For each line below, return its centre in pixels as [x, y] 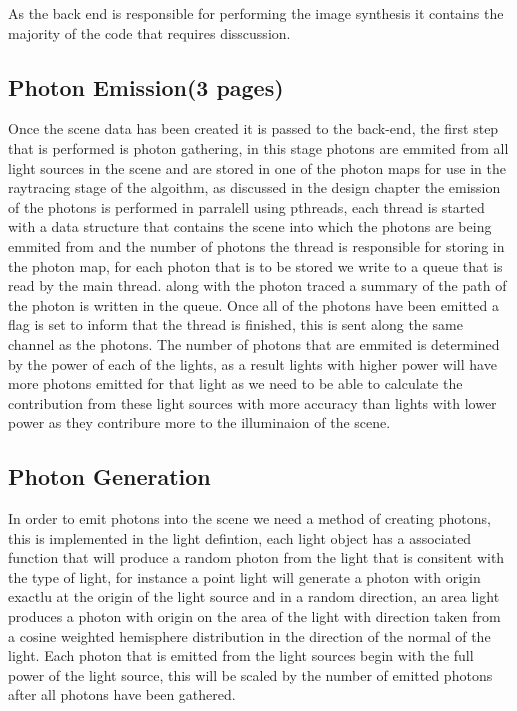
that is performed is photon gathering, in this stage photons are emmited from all [258, 147]
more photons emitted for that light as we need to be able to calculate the [235, 383]
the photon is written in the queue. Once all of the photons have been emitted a [253, 304]
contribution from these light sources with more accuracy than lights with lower [252, 402]
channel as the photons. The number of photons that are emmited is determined [254, 343]
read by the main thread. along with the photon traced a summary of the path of [257, 285]
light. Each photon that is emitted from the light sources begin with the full [241, 655]
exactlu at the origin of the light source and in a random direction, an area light [254, 596]
